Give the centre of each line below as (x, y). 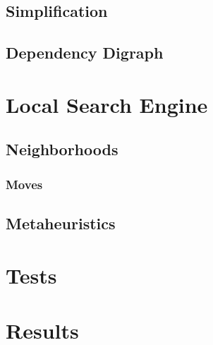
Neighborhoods (62, 149)
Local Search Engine (107, 104)
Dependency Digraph (85, 53)
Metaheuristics (61, 223)
